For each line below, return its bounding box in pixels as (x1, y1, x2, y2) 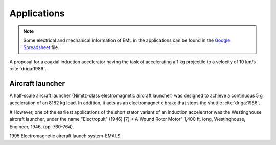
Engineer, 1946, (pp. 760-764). (9, 123, 74, 130)
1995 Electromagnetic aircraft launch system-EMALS (9, 133, 121, 139)
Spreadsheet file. (23, 44, 60, 51)
